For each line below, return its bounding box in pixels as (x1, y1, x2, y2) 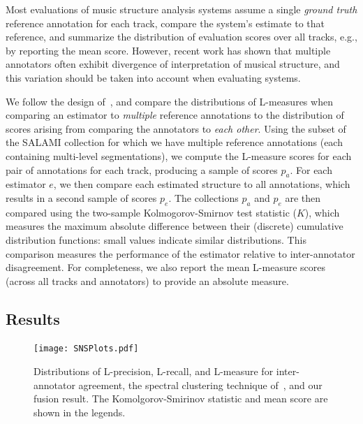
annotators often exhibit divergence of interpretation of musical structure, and (6, 57, 340, 71)
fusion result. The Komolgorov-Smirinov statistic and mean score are (34, 391, 328, 406)
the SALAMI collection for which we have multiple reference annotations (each (6, 135, 343, 149)
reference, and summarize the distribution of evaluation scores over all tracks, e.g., (6, 29, 357, 44)
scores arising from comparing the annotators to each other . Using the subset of (6, 121, 346, 136)
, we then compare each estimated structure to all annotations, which (53, 177, 350, 191)
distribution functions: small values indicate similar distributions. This (6, 232, 306, 247)
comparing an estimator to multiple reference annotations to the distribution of (6, 108, 344, 122)
